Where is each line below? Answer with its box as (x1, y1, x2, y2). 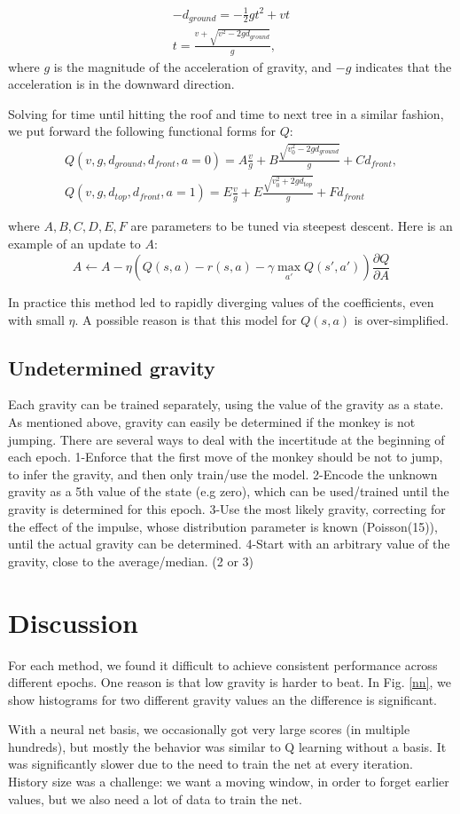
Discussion (8, 604, 138, 640)
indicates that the (355, 57, 452, 75)
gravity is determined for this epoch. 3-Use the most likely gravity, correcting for (8, 500, 446, 518)
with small (8, 310, 65, 328)
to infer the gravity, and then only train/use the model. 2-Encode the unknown (8, 464, 438, 483)
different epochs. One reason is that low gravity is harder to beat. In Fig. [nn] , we (8, 673, 452, 692)
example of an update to (8, 234, 141, 252)
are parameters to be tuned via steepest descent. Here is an (130, 217, 453, 235)
